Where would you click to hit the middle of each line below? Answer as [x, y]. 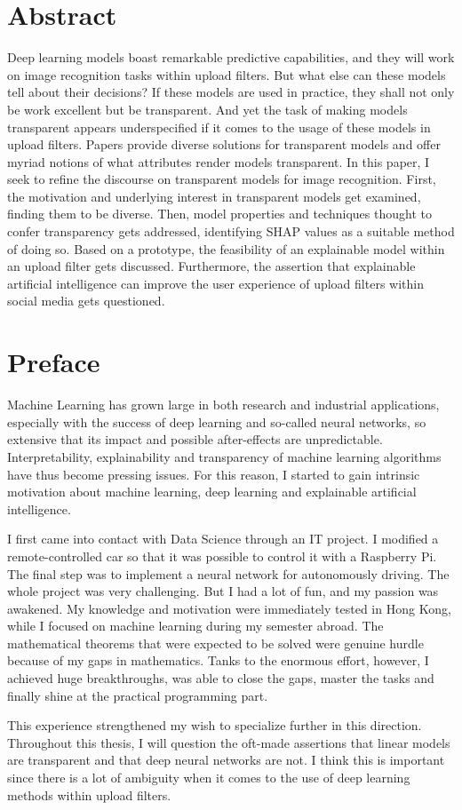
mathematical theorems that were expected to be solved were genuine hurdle [215, 643]
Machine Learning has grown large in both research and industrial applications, [223, 405]
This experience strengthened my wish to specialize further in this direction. [215, 725]
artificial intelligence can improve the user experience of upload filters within [215, 283]
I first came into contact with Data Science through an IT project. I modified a [223, 539]
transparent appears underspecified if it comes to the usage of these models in [219, 127]
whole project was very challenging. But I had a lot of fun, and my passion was [223, 591]
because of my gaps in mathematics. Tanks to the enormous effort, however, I [218, 660]
